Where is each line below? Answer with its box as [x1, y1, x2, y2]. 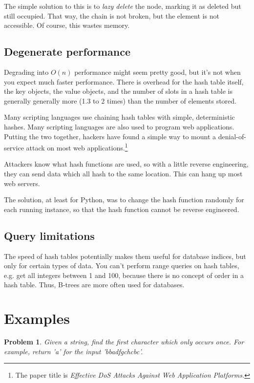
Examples [4, 308, 70, 328]
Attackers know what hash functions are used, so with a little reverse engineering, [4, 159, 249, 169]
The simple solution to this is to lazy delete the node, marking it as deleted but [4, 1, 241, 11]
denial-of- [218, 131, 246, 141]
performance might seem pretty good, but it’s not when [74, 66, 241, 77]
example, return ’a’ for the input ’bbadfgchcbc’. [4, 346, 143, 356]
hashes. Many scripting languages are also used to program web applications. [4, 121, 234, 131]
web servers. [4, 178, 40, 188]
